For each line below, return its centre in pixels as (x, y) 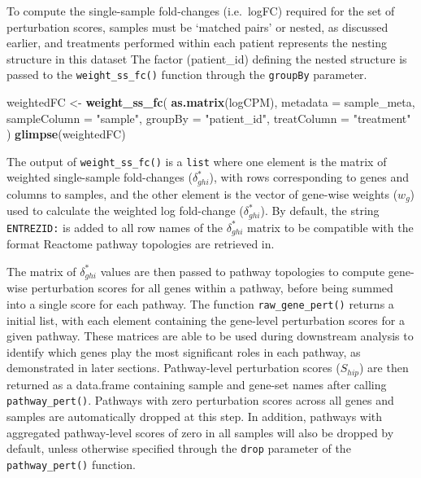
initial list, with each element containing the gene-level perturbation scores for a (206, 320)
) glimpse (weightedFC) (66, 134)
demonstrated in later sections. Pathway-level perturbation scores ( (174, 368)
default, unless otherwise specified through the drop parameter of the (179, 448)
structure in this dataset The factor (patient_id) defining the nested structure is (207, 58)
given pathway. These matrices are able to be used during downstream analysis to (210, 336)
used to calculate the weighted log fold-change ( (125, 210)
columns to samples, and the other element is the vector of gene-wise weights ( (202, 193)
